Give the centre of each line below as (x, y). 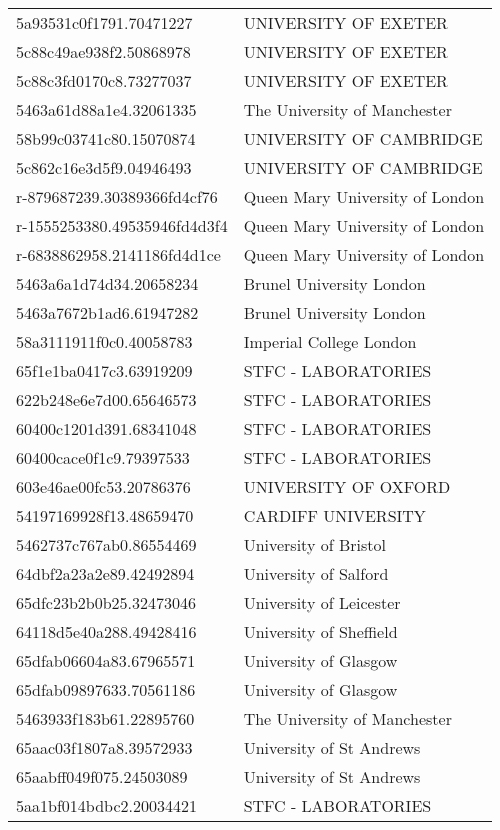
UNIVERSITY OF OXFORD (347, 486)
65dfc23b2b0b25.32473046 (106, 602)
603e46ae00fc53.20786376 (103, 486)
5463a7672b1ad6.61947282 (107, 312)
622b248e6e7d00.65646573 (106, 399)
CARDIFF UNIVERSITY (334, 515)
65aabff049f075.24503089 (102, 776)
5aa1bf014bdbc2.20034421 (106, 805)
